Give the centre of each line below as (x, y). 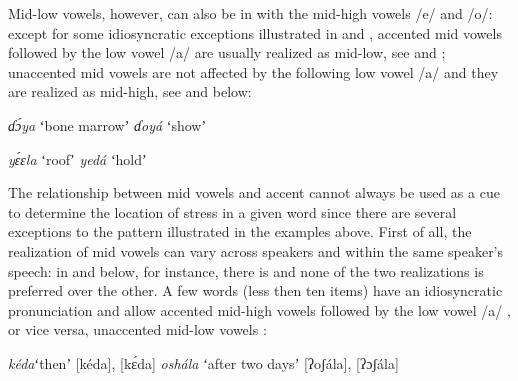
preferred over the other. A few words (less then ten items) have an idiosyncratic (255, 290)
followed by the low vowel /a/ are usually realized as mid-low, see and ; (227, 52)
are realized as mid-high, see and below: (130, 91)
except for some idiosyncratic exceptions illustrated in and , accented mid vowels (255, 32)
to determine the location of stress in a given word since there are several (232, 211)
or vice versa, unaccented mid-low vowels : (137, 329)
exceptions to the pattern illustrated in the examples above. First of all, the (240, 231)
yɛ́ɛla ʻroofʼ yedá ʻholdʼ (77, 158)
